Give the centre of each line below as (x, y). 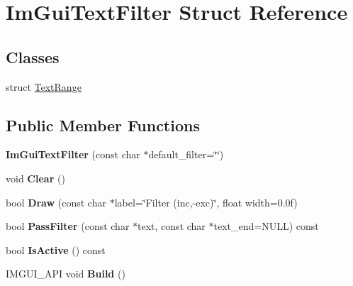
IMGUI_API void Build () (66, 274)
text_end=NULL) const (266, 226)
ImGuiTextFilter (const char (73, 154)
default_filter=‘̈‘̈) (186, 154)
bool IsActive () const (56, 249)
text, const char (172, 226)
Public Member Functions (103, 125)
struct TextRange (44, 86)
